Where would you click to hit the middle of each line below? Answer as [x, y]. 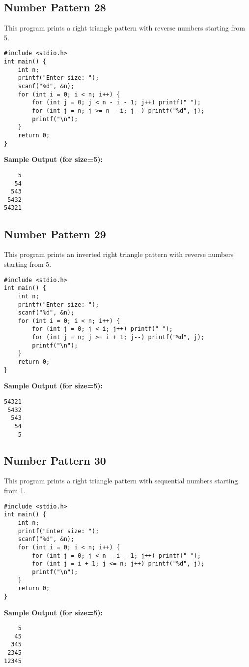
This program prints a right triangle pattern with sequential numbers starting [121, 481]
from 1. [15, 491]
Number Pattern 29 [55, 234]
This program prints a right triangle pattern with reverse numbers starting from [124, 28]
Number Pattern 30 [55, 460]
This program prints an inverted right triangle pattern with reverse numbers [119, 254]
